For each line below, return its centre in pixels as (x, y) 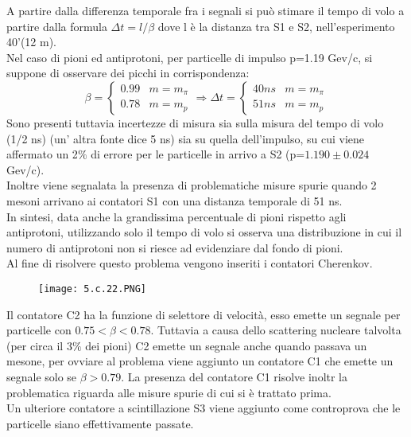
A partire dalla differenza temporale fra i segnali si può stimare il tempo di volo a (205, 10)
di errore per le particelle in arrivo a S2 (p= (198, 154)
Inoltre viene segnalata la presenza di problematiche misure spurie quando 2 (192, 185)
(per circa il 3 (39, 345)
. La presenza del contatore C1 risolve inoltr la (235, 376)
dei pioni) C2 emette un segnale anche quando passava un (226, 345)
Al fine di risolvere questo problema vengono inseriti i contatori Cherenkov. (190, 263)
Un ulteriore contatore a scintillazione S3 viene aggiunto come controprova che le (204, 408)
